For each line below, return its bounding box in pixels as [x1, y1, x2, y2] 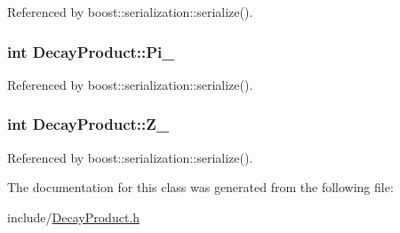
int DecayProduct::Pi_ [7, 40, 175, 62]
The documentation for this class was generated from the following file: [7, 178, 394, 197]
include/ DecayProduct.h [7, 207, 140, 226]
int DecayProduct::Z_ [7, 113, 169, 135]
